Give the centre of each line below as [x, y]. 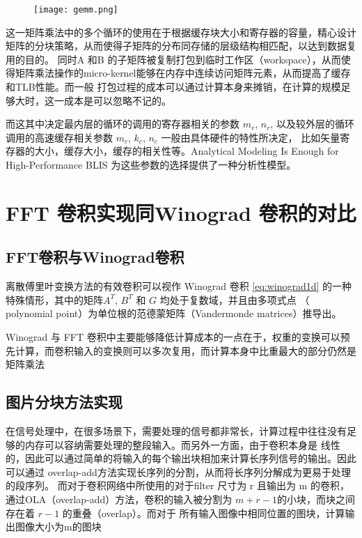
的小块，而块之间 [316, 499]
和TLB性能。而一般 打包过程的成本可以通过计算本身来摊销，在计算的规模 [173, 87]
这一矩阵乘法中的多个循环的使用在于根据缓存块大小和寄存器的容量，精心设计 [181, 32]
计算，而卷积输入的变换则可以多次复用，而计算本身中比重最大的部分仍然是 [186, 350]
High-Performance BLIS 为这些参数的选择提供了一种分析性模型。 [151, 164]
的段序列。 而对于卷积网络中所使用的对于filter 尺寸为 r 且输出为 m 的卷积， [178, 485]
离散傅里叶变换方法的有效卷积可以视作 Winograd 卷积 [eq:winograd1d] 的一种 [179, 286]
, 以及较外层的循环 [312, 124]
